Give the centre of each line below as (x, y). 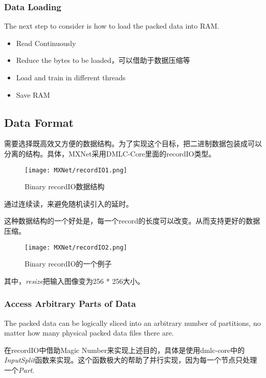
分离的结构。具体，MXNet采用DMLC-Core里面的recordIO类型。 (110, 153)
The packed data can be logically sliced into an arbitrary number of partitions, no (132, 323)
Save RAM (33, 94)
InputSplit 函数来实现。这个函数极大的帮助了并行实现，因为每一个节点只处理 (131, 360)
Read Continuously (46, 43)
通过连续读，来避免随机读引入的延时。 (69, 203)
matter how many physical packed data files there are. (89, 333)
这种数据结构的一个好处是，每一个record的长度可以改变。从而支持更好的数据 (132, 221)
